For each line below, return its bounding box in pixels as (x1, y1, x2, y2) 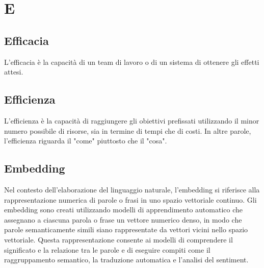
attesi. (4, 66, 23, 77)
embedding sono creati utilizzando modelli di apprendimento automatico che (4, 204, 243, 215)
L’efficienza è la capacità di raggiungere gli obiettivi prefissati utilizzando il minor (4, 115, 259, 126)
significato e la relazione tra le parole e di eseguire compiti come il (4, 244, 210, 255)
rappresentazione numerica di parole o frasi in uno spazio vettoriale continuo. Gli (4, 194, 257, 205)
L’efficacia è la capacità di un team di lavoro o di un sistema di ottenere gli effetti (4, 56, 259, 67)
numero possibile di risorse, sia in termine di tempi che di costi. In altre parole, (4, 125, 251, 136)
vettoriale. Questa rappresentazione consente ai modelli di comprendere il (4, 234, 233, 245)
